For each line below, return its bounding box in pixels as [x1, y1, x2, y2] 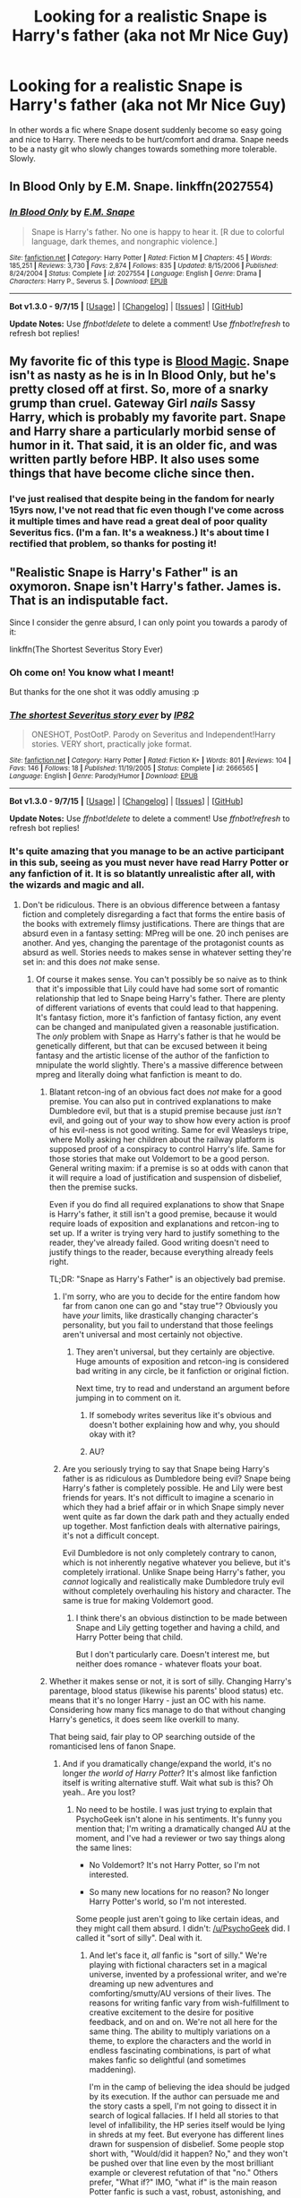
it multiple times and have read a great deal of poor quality [9, 515, 268, 527]
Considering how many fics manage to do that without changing [48, 1704, 287, 1715]
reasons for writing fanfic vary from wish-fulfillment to [89, 1997, 289, 2008]
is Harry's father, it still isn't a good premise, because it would [48, 1208, 278, 1219]
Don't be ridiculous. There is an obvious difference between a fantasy [21, 899, 280, 910]
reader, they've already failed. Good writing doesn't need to [48, 1237, 270, 1248]
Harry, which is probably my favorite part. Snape [9, 410, 287, 425]
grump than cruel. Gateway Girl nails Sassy [9, 396, 256, 411]
